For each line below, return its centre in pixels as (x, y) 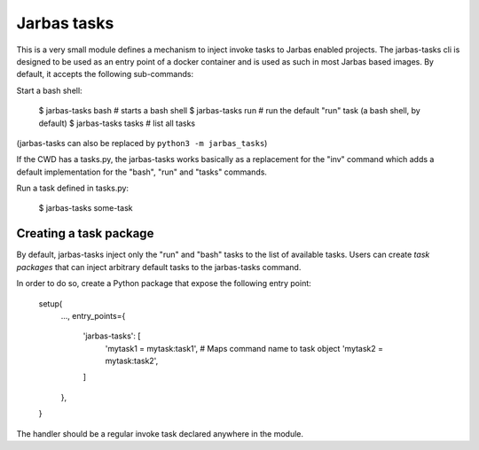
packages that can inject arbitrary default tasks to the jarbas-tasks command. (159, 267)
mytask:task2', (132, 361)
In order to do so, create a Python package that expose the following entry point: (164, 283)
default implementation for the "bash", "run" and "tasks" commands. (142, 172)
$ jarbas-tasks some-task (86, 208)
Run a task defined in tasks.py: (72, 188)
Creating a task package (85, 233)
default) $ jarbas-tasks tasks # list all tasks (117, 123)
